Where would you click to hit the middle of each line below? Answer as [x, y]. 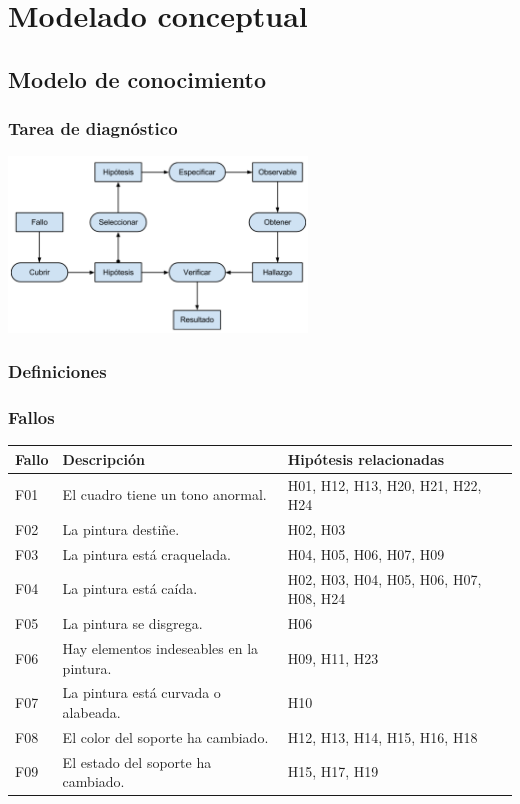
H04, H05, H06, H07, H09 [366, 553]
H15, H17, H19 [333, 771]
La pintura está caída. [130, 588]
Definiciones [57, 371]
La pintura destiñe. [121, 528]
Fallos [31, 416]
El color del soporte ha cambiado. [165, 736]
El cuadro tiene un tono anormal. [164, 494]
